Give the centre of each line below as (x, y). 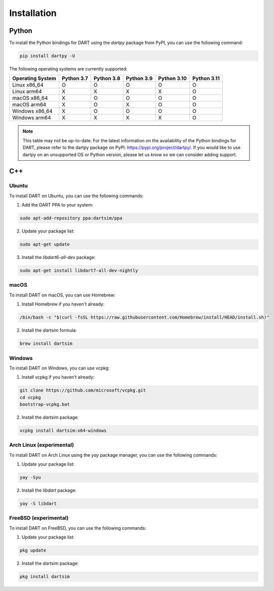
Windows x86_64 (32, 111)
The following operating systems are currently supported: (68, 69)
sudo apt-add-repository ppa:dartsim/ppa (71, 218)
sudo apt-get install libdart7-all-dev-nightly (79, 271)
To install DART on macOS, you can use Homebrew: (62, 295)
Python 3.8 (107, 78)
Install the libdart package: (49, 490)
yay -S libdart (38, 504)
